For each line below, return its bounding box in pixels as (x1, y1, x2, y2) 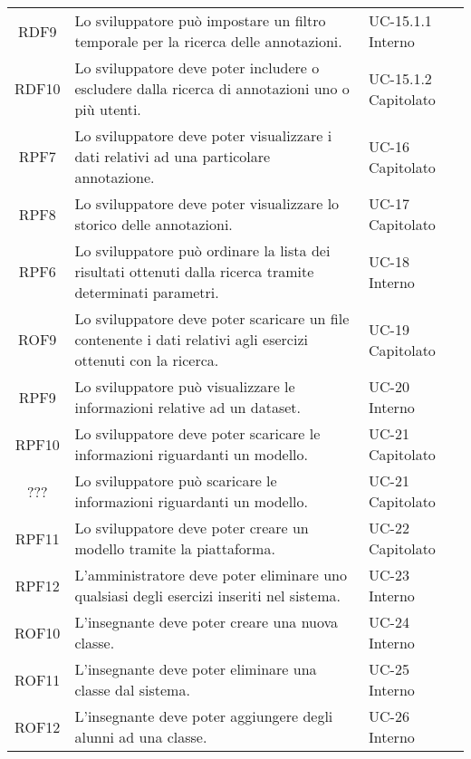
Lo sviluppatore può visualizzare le (74, 376, 295, 397)
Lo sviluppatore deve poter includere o (74, 57, 320, 78)
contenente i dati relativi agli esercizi (74, 329, 308, 350)
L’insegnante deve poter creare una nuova (74, 611, 339, 632)
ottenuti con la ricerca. (74, 350, 219, 370)
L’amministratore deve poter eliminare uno (74, 564, 347, 585)
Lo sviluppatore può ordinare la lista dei (74, 240, 331, 261)
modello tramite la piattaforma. (74, 538, 275, 559)
